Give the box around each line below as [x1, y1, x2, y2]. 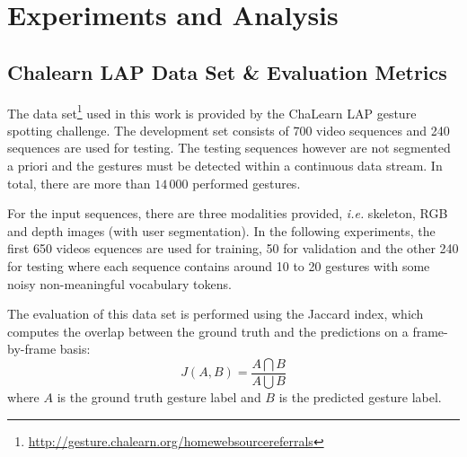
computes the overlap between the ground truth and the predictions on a [7, 321, 409, 340]
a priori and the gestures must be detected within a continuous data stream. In [7, 156, 443, 175]
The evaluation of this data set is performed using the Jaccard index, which [7, 304, 424, 323]
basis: [59, 339, 91, 358]
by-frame [7, 339, 57, 358]
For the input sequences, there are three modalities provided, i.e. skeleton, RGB [7, 204, 448, 223]
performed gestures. [192, 173, 301, 192]
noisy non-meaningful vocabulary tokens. [7, 274, 232, 293]
